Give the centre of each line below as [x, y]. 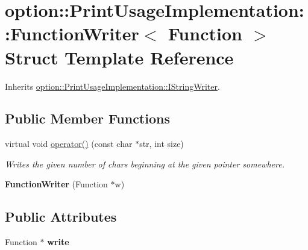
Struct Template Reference [119, 57]
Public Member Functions [87, 118]
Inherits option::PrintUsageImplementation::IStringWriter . [112, 86]
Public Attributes [61, 217]
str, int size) [162, 144]
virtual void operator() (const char [69, 144]
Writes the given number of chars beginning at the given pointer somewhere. [145, 164]
